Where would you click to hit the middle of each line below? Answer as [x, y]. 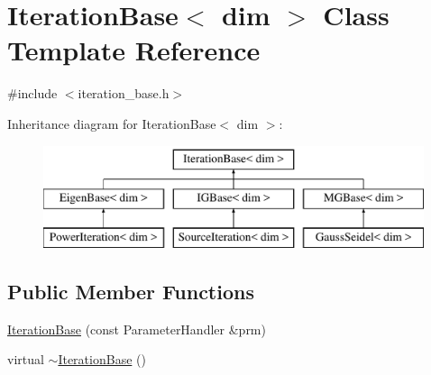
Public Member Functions [131, 291]
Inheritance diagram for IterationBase [112, 123]
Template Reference [134, 50]
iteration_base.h [124, 93]
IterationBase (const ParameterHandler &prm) [137, 329]
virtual [26, 359]
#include [32, 93]
